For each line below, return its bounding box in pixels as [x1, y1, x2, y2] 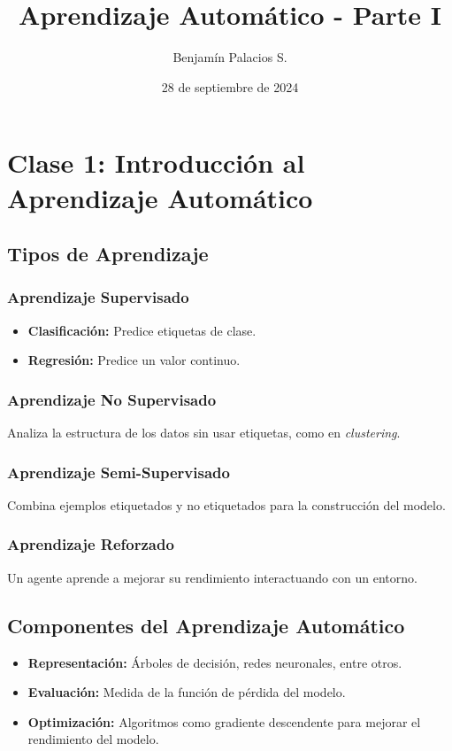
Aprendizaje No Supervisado [7, 388, 217, 410]
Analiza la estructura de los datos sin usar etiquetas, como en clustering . [7, 423, 401, 442]
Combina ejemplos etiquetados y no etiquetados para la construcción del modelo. [7, 495, 446, 514]
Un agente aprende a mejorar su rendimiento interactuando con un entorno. [7, 568, 418, 586]
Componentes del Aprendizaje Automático [7, 611, 405, 639]
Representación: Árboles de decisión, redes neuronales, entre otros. [27, 653, 402, 671]
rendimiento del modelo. [27, 730, 159, 748]
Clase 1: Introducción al [7, 144, 305, 181]
